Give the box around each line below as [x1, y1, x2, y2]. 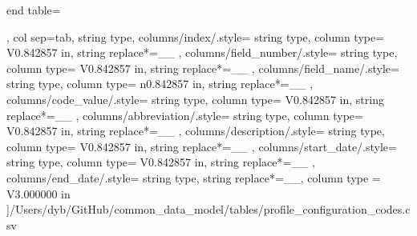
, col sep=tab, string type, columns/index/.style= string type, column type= [6, 28, 385, 45]
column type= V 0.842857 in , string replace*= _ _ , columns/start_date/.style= [6, 138, 397, 154]
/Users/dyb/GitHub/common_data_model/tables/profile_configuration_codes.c [9, 201, 411, 218]
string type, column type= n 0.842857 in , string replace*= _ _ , [6, 75, 314, 92]
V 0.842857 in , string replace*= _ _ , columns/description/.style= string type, [6, 122, 385, 139]
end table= [6, 2, 61, 18]
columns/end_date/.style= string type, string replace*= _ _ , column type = [6, 169, 381, 186]
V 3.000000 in [6, 185, 71, 202]
